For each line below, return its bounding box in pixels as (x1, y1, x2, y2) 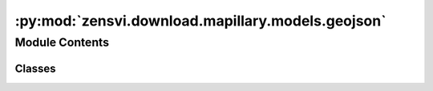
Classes (14, 61, 56, 75)
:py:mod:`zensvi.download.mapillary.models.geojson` (14, 12, 386, 30)
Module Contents (14, 35, 110, 49)
